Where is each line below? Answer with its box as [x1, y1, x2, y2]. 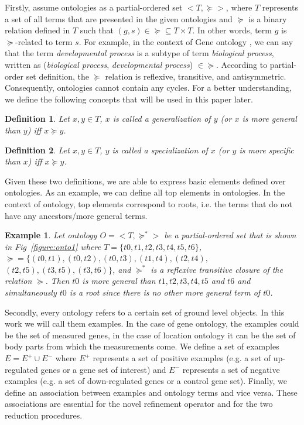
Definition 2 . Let [5, 143, 70, 156]
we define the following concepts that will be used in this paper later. [5, 92, 253, 105]
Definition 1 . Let [5, 112, 70, 125]
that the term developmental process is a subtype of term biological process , [5, 47, 274, 59]
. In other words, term [192, 24, 272, 36]
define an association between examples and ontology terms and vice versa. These [5, 386, 298, 398]
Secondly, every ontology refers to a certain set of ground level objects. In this [5, 306, 285, 318]
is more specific [239, 143, 294, 156]
